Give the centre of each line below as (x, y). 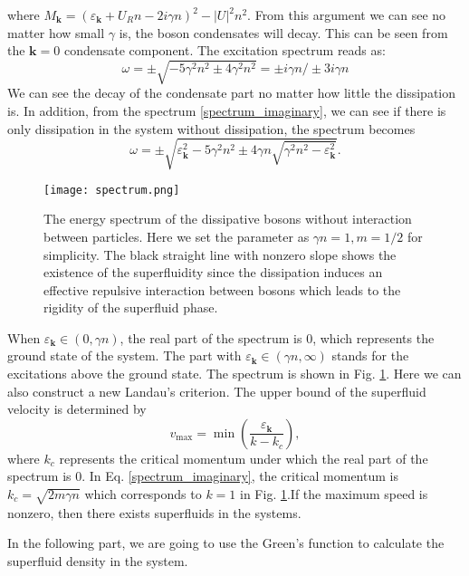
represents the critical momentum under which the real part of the (244, 458)
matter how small (56, 32)
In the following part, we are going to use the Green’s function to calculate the (226, 543)
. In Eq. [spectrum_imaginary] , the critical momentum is (240, 476)
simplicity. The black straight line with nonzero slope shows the (220, 254)
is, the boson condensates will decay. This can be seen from (283, 32)
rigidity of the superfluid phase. (131, 307)
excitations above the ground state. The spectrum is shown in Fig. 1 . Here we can (234, 374)
